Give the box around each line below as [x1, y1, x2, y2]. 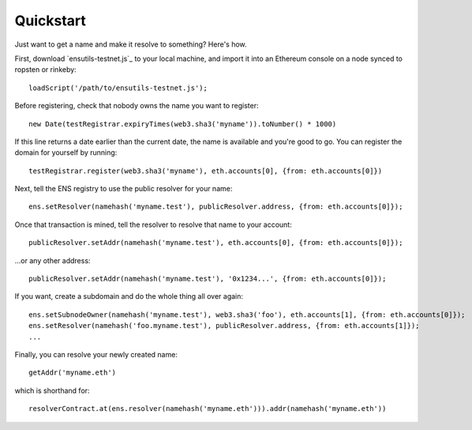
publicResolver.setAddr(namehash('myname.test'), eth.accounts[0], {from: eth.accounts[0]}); [28, 238, 403, 247]
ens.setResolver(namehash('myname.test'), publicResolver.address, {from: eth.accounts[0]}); [28, 202, 403, 211]
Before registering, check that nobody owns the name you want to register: [14, 101, 260, 111]
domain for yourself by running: [14, 148, 118, 157]
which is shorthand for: [14, 386, 90, 395]
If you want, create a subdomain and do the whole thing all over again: [14, 292, 244, 301]
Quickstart [14, 12, 87, 29]
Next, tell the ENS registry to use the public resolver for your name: [14, 184, 233, 194]
